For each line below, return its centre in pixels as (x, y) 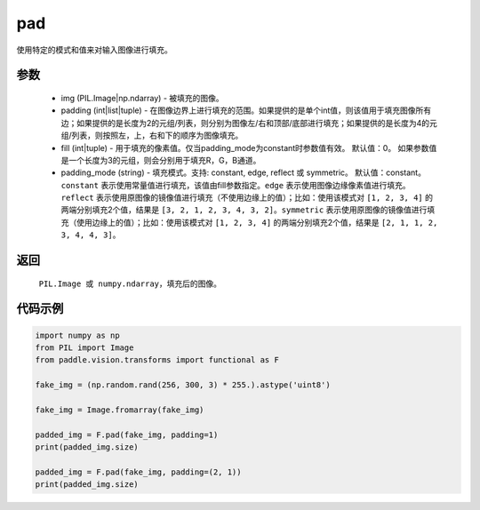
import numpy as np (77, 335)
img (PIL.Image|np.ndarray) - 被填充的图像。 (142, 98)
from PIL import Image (84, 348)
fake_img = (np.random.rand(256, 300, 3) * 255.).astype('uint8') (183, 385)
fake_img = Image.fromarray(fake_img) (120, 410)
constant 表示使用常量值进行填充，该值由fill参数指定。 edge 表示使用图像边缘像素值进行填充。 (236, 185)
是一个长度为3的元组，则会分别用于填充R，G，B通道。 (161, 160)
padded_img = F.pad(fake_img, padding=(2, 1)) (138, 472)
